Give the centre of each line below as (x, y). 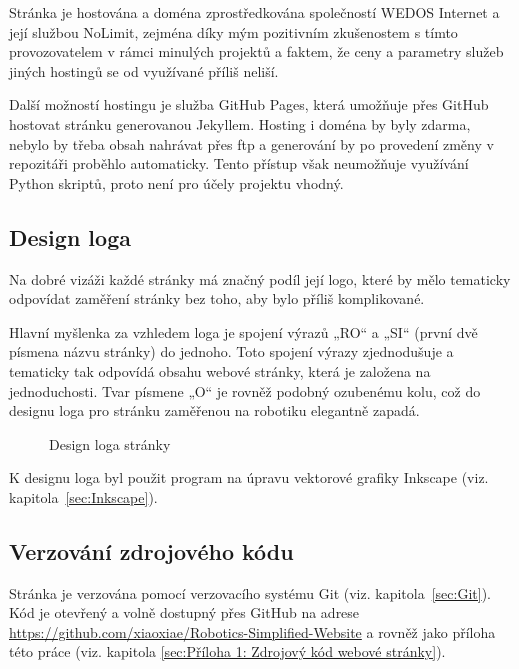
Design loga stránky (110, 443)
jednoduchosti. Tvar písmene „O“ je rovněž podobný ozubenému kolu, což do (245, 390)
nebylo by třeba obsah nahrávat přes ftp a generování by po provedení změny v (251, 143)
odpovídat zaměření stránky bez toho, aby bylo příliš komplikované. (217, 298)
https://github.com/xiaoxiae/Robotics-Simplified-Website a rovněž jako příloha (252, 631)
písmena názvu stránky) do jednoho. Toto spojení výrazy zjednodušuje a (231, 351)
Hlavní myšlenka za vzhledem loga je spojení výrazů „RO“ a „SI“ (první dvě (243, 331)
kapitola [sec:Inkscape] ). (83, 496)
